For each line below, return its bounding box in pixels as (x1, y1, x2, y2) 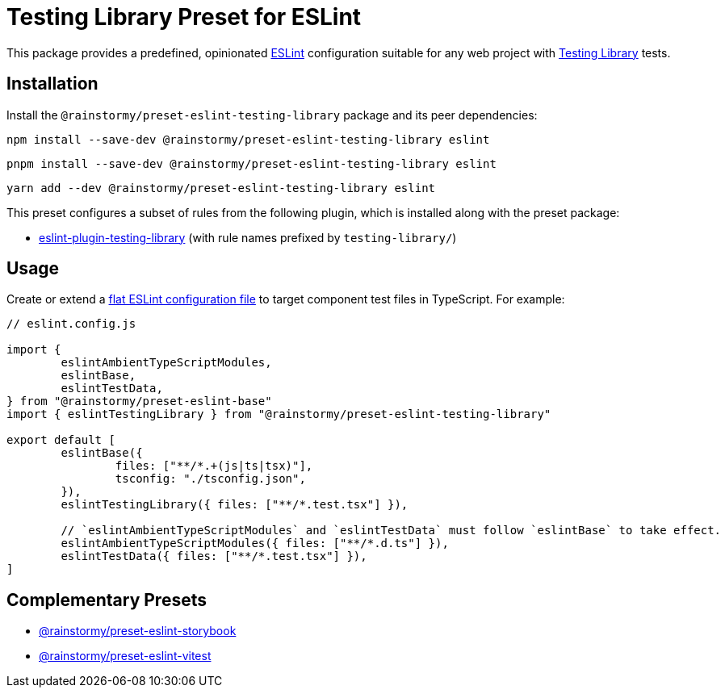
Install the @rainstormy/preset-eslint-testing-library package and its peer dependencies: (6, 107, 538, 122)
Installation (6, 73, 98, 94)
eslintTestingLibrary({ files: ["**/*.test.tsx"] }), (61, 498, 409, 512)
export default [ (6, 433, 115, 447)
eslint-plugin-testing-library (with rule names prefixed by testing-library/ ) (39, 230, 457, 245)
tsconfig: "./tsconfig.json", (115, 472, 306, 486)
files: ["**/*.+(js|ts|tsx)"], (115, 459, 313, 473)
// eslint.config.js (6, 317, 136, 331)
